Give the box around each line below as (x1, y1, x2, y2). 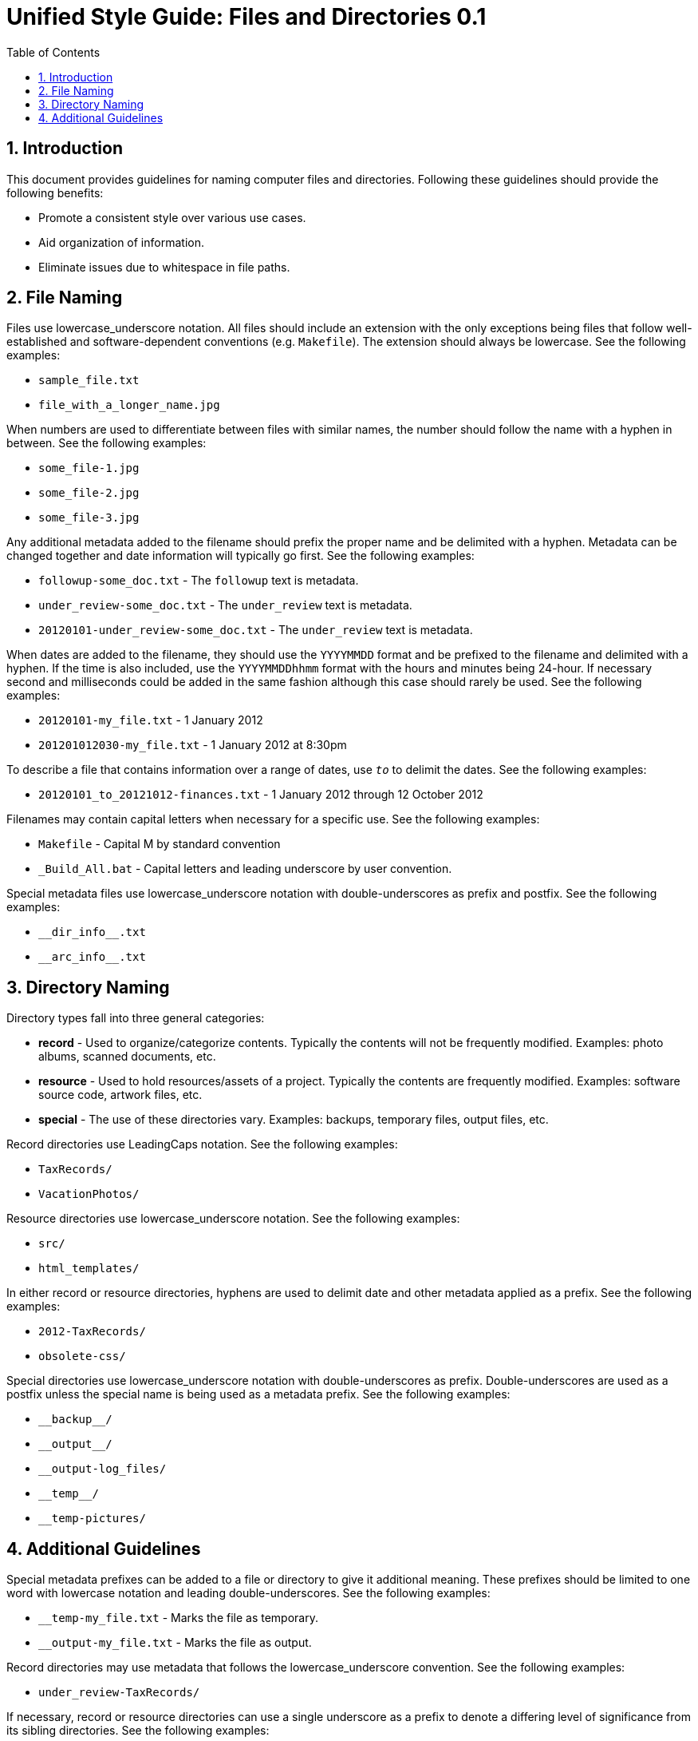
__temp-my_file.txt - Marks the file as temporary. (38, 1611, 318, 1625)
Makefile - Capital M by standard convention (38, 837, 281, 851)
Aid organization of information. (38, 235, 204, 249)
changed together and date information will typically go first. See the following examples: (6, 549, 475, 563)
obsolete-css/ (38, 1350, 126, 1363)
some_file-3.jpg (38, 511, 140, 525)
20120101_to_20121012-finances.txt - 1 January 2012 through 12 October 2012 (38, 787, 483, 802)
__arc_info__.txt (38, 950, 146, 964)
